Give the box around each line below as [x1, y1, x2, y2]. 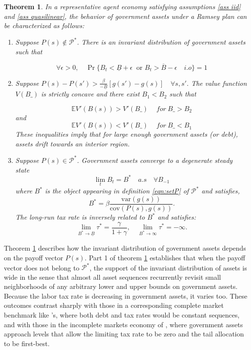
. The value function [187, 78, 247, 88]
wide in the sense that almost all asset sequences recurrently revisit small [4, 271, 221, 282]
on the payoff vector [4, 253, 63, 263]
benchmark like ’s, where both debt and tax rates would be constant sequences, [4, 310, 240, 320]
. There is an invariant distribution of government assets [77, 37, 246, 47]
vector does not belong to [4, 262, 79, 272]
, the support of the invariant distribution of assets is [89, 262, 247, 272]
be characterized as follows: [4, 20, 84, 31]
